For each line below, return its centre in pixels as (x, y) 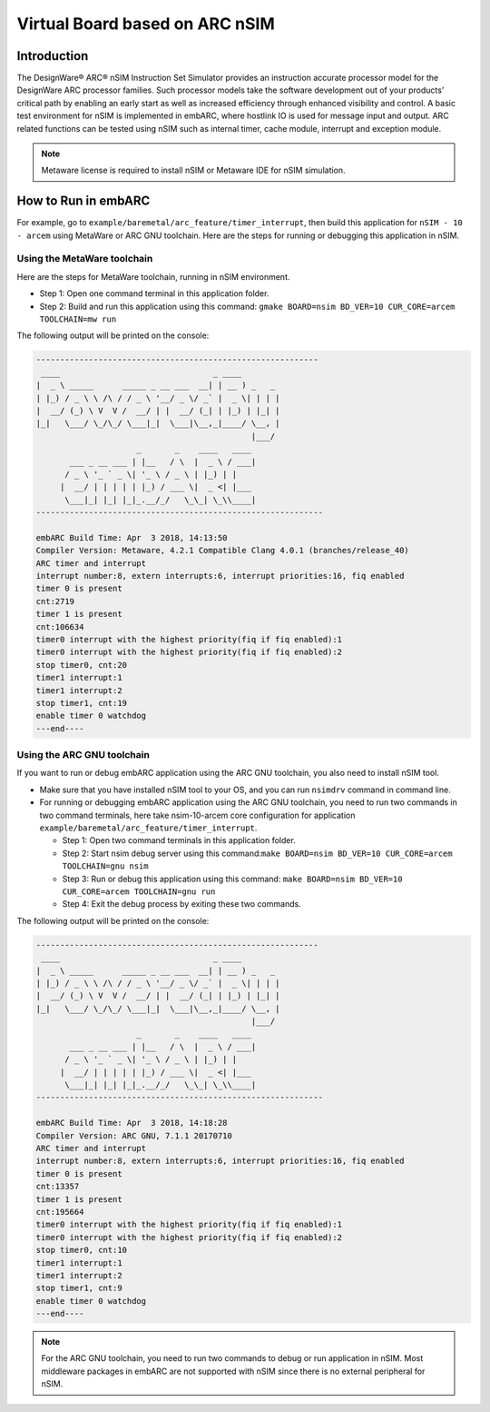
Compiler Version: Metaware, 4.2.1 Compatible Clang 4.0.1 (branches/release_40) (223, 551)
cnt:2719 (55, 601)
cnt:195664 (60, 1212)
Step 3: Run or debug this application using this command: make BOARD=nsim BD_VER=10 (232, 879)
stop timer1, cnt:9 (79, 1288)
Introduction (53, 56)
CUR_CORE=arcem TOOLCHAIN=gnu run (139, 891)
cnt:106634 (60, 626)
